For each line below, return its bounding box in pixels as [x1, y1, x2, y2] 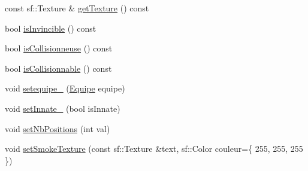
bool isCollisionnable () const [5, 62, 112, 74]
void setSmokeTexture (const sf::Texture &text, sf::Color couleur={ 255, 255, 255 [5, 142, 303, 155]
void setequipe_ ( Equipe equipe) [5, 82, 125, 94]
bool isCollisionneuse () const [5, 42, 113, 54]
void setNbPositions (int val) [5, 122, 110, 135]
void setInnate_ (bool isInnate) [5, 102, 120, 114]
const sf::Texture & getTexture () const [5, 2, 149, 14]
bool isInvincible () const [5, 22, 96, 34]
